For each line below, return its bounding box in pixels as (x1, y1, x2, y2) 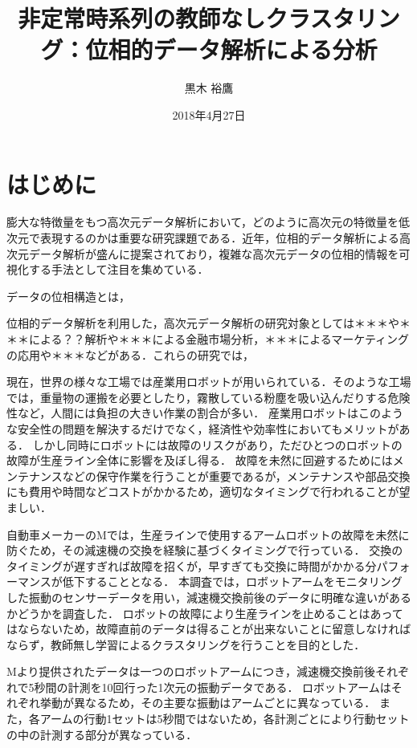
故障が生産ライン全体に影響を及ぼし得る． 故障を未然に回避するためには (6, 452, 393, 469)
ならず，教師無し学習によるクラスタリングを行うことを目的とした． (6, 636, 366, 652)
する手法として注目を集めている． (28, 261, 209, 278)
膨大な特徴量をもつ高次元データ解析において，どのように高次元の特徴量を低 (6, 213, 411, 230)
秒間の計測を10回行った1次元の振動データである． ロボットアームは (34, 678, 391, 695)
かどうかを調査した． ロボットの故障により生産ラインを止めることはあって (6, 604, 403, 621)
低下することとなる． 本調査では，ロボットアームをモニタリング (62, 573, 403, 590)
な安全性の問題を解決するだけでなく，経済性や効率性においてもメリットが (6, 420, 399, 437)
